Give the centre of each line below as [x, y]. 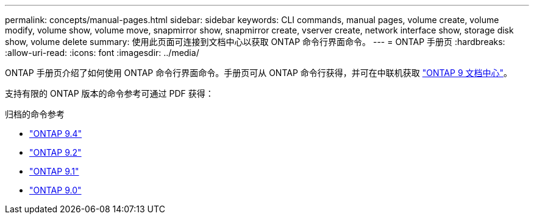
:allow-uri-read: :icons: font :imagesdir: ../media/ [102, 53]
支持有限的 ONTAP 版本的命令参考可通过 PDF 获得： [109, 93]
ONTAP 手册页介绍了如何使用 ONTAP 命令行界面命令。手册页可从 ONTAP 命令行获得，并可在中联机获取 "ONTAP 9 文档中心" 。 [259, 73]
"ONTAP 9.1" [54, 171]
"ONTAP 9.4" [56, 134]
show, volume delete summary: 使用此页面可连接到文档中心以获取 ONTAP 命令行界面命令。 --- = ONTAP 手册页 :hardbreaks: [255, 42]
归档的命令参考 [35, 114]
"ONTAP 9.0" [55, 190]
